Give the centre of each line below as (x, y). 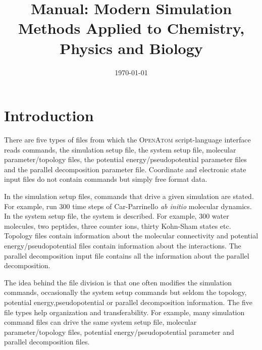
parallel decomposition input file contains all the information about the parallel (127, 255)
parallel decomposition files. (47, 342)
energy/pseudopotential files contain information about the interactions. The (123, 245)
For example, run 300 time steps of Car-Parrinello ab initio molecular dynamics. (128, 206)
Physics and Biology (131, 48)
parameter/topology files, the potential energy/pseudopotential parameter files (125, 159)
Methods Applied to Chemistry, (131, 28)
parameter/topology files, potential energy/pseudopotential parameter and (119, 332)
